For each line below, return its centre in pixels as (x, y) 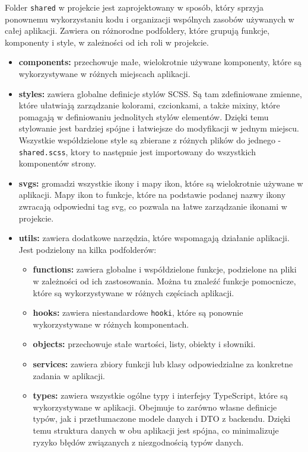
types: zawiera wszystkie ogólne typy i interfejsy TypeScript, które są (160, 395)
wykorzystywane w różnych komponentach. (111, 324)
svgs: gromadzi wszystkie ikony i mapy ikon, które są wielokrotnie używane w (161, 183)
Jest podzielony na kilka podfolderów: (88, 249)
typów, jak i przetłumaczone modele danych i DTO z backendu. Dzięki (162, 419)
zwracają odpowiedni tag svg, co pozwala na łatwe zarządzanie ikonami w (153, 206)
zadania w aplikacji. (69, 375)
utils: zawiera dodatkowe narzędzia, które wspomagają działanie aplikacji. (154, 238)
